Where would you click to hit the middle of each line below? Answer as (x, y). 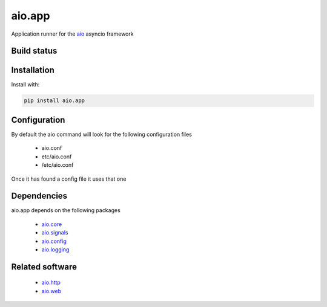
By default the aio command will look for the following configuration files (101, 134)
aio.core (52, 224)
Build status (34, 51)
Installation (33, 70)
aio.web (51, 291)
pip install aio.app (54, 101)
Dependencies (39, 196)
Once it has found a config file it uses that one (69, 179)
